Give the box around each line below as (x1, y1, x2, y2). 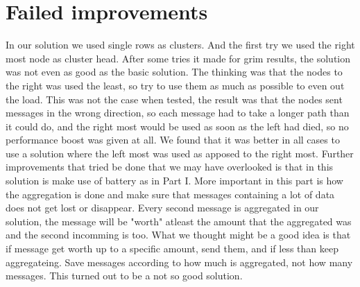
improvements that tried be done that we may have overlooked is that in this (6, 159, 334, 174)
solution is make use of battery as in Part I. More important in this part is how (6, 173, 343, 188)
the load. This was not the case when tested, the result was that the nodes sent (6, 92, 343, 106)
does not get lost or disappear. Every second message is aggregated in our (6, 200, 319, 215)
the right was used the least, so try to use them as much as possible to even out (6, 78, 345, 92)
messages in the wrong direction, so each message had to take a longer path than (6, 105, 350, 120)
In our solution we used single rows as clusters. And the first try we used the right (6, 37, 355, 52)
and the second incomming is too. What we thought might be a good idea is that (6, 227, 351, 242)
